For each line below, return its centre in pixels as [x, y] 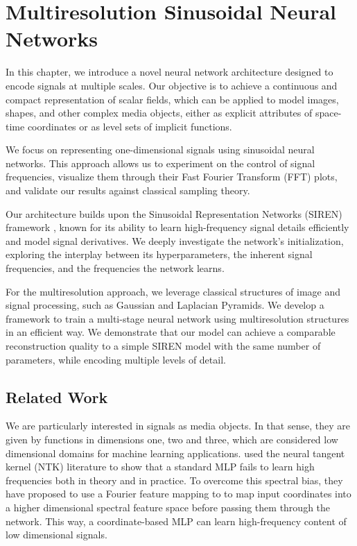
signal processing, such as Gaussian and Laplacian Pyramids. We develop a [165, 305]
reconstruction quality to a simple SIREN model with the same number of [163, 345]
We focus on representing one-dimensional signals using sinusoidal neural [160, 150]
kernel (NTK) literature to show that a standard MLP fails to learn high [160, 467]
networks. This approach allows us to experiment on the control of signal [160, 163]
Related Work [57, 396]
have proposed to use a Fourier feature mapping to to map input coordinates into [178, 494]
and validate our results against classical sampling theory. [128, 190]
